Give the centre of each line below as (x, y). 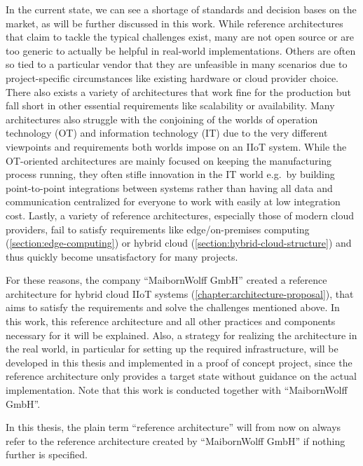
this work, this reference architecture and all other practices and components (171, 321)
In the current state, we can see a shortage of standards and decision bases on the (181, 9)
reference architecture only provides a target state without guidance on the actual (181, 376)
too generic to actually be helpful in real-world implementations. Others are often (181, 50)
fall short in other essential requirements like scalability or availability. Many (170, 105)
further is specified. (47, 454)
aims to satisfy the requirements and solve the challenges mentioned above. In (173, 307)
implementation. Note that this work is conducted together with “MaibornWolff (177, 390)
